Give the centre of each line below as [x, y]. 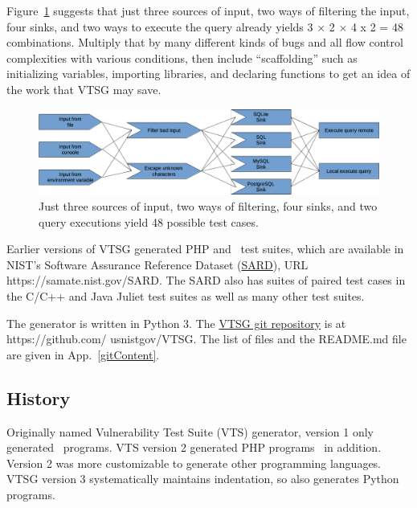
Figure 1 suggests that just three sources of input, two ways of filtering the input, [208, 10]
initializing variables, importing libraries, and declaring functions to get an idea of [208, 74]
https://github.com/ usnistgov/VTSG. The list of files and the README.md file [206, 339]
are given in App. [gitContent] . [83, 354]
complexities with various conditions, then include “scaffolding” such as [182, 57]
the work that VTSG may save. [84, 89]
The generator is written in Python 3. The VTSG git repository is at [176, 323]
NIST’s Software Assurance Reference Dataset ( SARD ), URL [157, 264]
